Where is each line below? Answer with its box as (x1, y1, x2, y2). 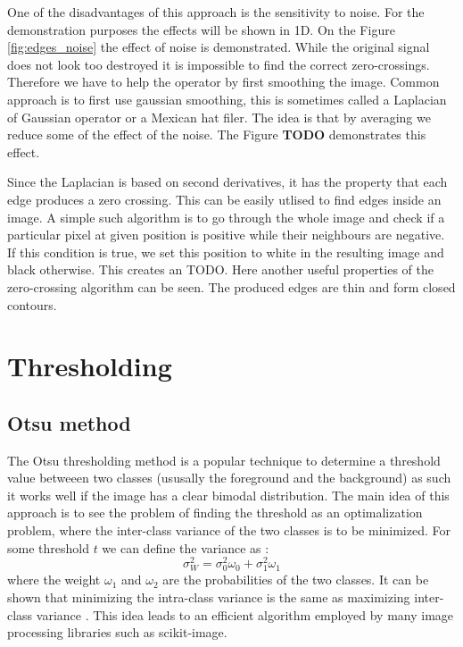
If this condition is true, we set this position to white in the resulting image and (7, 242, 444, 261)
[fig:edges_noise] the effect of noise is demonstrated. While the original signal (7, 38, 430, 56)
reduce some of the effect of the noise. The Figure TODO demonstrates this (7, 125, 426, 144)
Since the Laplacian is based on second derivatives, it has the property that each (7, 172, 448, 191)
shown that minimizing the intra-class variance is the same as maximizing (7, 588, 410, 607)
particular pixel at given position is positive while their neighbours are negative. (7, 225, 445, 244)
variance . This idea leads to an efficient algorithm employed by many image (36, 605, 454, 624)
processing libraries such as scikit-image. (7, 623, 227, 642)
